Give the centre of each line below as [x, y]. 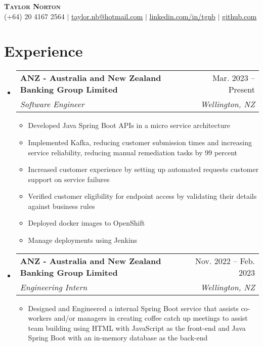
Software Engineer [52, 104]
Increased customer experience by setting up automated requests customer [143, 169]
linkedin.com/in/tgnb [182, 16]
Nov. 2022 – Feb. [225, 261]
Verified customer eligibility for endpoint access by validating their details [142, 196]
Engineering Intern [54, 287]
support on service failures [69, 179]
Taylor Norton [32, 6]
